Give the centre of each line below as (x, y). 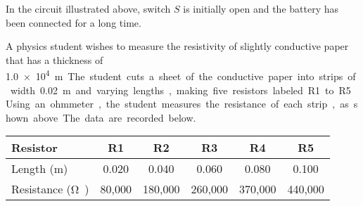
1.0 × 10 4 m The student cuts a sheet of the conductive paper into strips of (181, 75)
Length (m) (40, 169)
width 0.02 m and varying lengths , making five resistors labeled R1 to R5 (180, 90)
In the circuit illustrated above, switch (88, 8)
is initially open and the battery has (261, 8)
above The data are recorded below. (115, 117)
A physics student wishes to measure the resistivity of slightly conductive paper (177, 46)
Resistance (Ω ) (50, 189)
